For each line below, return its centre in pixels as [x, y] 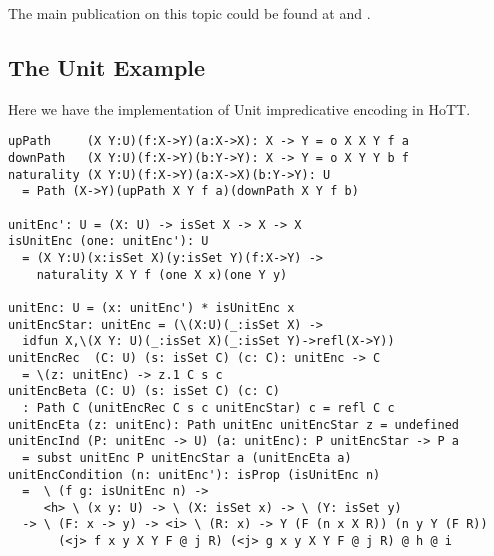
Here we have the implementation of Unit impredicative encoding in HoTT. [239, 108]
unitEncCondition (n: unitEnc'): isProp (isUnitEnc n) [194, 474]
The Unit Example [107, 66]
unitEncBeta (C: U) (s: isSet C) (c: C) [144, 391]
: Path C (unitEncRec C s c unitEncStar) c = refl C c [208, 407]
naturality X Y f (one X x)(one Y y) [162, 274]
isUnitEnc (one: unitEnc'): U [108, 241]
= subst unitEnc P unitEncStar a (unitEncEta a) [187, 457]
